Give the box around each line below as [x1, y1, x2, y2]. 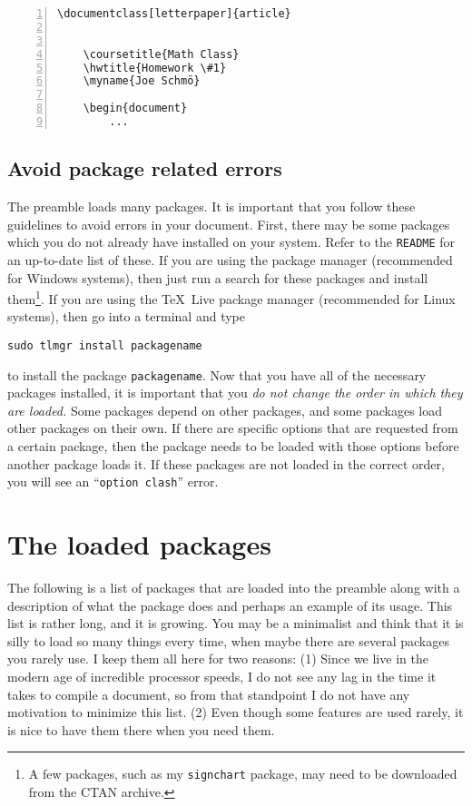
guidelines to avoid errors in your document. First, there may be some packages [7, 214, 450, 233]
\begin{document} [83, 102, 188, 115]
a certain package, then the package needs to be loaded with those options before [7, 437, 459, 456]
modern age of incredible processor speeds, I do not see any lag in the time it [7, 666, 437, 685]
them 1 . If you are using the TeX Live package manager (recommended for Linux [7, 287, 456, 308]
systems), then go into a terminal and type [7, 307, 245, 326]
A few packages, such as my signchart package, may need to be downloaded [28, 764, 457, 783]
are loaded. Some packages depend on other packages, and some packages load [7, 400, 442, 419]
